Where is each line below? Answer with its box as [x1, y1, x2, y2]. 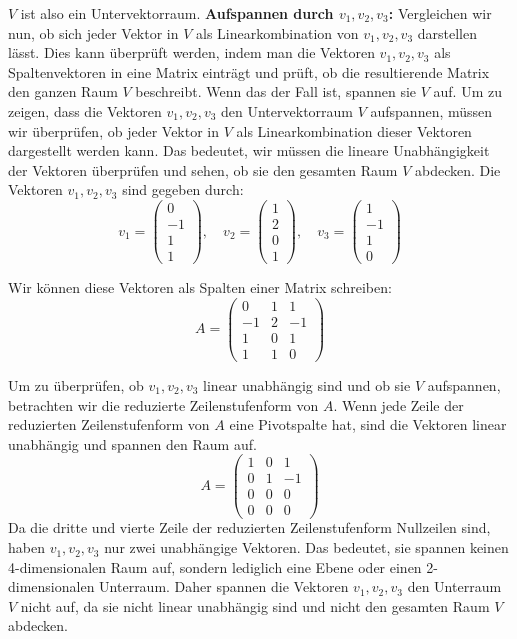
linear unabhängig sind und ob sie [203, 374, 411, 395]
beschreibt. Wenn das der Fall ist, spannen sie [135, 81, 417, 102]
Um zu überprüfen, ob [8, 374, 144, 395]
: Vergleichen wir [388, 3, 492, 23]
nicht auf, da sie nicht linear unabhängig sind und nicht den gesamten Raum [20, 595, 490, 616]
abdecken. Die [414, 159, 501, 180]
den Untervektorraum [221, 100, 354, 121]
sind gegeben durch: [122, 179, 244, 200]
